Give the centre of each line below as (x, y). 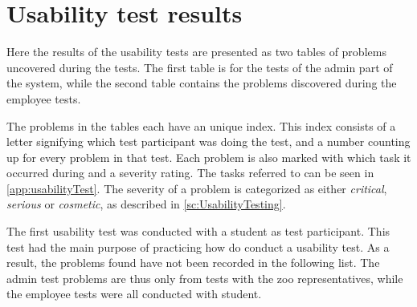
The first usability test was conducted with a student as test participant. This (198, 231)
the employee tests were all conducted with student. (134, 294)
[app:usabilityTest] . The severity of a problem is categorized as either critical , (197, 188)
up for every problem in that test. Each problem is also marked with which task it (209, 157)
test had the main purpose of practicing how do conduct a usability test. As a (198, 246)
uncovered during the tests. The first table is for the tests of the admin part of (200, 67)
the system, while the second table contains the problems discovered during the (202, 83)
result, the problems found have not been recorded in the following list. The (193, 263)
